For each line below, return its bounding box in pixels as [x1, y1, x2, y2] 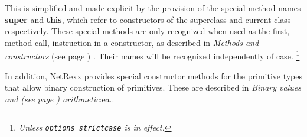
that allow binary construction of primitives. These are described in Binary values [5, 81, 301, 93]
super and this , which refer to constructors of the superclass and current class [5, 13, 291, 25]
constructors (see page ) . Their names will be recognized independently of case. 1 [5, 48, 300, 62]
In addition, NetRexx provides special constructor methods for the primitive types [5, 69, 303, 82]
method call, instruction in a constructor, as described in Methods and [5, 36, 259, 48]
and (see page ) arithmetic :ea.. [5, 92, 115, 105]
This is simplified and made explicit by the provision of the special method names [5, 2, 301, 14]
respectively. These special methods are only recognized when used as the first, [5, 25, 290, 37]
